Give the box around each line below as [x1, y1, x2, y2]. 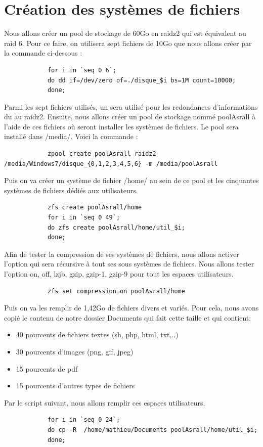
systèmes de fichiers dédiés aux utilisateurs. [4, 185, 138, 195]
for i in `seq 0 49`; [47, 214, 120, 221]
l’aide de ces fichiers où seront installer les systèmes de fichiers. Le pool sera [4, 121, 239, 131]
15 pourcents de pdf [16, 363, 78, 374]
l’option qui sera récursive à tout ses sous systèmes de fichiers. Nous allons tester [4, 258, 254, 269]
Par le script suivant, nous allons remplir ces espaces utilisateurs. [4, 397, 205, 408]
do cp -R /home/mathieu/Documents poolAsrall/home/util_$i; [47, 426, 258, 433]
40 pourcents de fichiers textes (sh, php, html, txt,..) [16, 329, 179, 340]
